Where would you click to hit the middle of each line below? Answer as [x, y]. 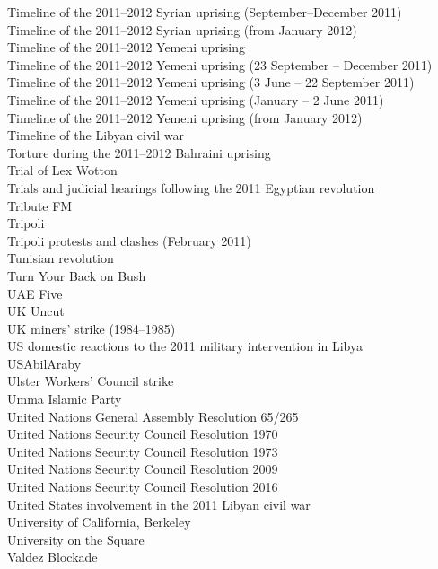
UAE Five [35, 293]
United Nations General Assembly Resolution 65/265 [153, 416]
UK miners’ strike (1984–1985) [92, 328]
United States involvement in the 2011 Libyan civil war [159, 504]
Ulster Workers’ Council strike [91, 381]
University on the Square [76, 539]
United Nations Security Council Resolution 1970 [143, 434]
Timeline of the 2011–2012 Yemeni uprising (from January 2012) [185, 117]
